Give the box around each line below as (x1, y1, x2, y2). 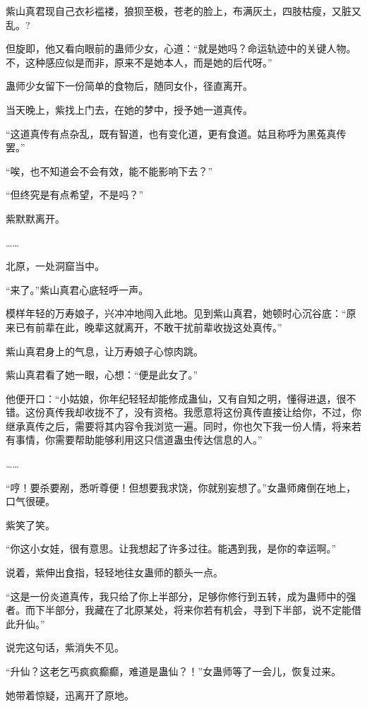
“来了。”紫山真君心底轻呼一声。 (6, 282, 149, 297)
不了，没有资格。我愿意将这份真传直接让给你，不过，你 (104, 405, 361, 420)
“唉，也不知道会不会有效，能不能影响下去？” (6, 163, 213, 178)
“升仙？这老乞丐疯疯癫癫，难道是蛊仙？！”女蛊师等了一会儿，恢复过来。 (6, 664, 342, 678)
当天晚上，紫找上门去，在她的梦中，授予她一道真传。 (6, 102, 253, 117)
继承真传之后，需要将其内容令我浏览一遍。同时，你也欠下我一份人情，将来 (6, 418, 351, 433)
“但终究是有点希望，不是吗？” (6, 187, 144, 202)
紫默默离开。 (6, 210, 65, 225)
